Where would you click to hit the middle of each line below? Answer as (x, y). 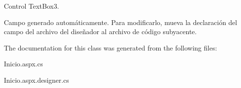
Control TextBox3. (31, 6)
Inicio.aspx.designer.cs (37, 80)
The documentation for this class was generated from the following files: (111, 47)
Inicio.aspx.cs (23, 64)
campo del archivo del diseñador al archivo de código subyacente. (100, 31)
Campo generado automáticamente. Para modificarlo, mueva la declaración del (120, 22)
